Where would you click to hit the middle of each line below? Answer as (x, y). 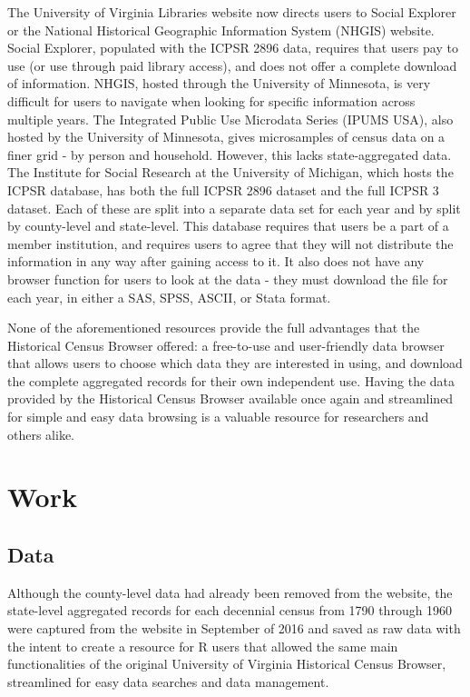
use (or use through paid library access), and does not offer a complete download (232, 65)
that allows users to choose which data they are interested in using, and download (235, 363)
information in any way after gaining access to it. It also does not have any (216, 261)
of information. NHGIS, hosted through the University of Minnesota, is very (219, 83)
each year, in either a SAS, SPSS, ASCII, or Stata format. (169, 297)
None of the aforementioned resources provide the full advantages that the (214, 328)
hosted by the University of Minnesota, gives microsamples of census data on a (226, 137)
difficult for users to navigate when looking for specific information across (211, 100)
